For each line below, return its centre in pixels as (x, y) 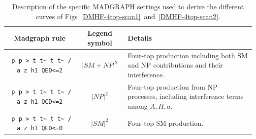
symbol (100, 42)
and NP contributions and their (175, 65)
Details (140, 37)
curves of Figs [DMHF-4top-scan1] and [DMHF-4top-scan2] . (128, 16)
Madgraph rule (40, 37)
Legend (100, 33)
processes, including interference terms (186, 96)
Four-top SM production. (165, 123)
